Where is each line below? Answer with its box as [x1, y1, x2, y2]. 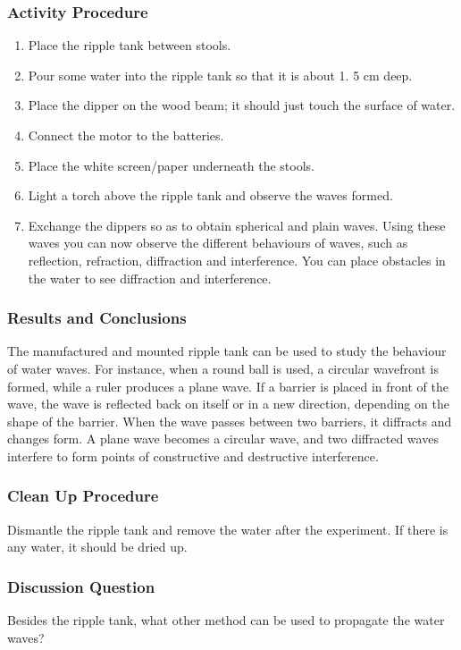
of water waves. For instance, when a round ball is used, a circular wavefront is [7, 359, 440, 377]
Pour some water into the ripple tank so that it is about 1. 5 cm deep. [28, 65, 413, 84]
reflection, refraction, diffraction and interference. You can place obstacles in [28, 250, 446, 269]
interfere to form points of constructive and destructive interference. [7, 446, 379, 465]
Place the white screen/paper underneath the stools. [28, 156, 315, 174]
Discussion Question [7, 575, 155, 597]
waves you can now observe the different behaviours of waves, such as [28, 233, 408, 252]
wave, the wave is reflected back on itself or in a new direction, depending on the [7, 394, 449, 413]
